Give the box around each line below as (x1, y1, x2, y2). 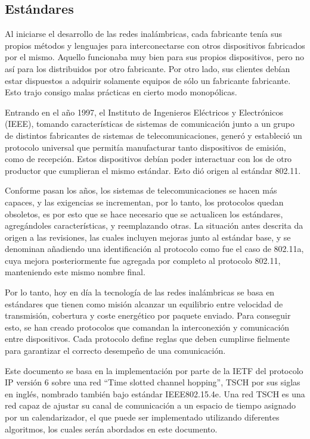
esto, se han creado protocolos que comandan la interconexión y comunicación (5, 320, 290, 333)
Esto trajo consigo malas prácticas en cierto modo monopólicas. (5, 86, 237, 98)
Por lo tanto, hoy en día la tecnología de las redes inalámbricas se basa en (5, 286, 275, 298)
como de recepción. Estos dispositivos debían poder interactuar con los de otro (5, 152, 292, 165)
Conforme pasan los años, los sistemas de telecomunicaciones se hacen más (5, 184, 277, 197)
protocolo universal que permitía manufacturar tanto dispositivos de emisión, (5, 141, 286, 153)
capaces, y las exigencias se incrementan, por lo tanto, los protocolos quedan (5, 195, 284, 208)
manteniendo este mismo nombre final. (5, 266, 145, 278)
